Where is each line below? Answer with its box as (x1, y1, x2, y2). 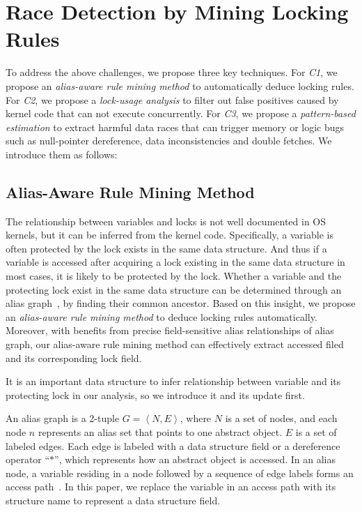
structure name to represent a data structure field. (6, 492, 221, 507)
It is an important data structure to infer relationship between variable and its (6, 374, 341, 389)
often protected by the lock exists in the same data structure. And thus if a (6, 241, 327, 255)
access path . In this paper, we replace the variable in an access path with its (6, 479, 336, 494)
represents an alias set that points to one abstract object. (38, 424, 283, 439)
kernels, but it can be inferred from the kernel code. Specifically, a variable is (6, 227, 333, 242)
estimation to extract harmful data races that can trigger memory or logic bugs (6, 119, 345, 134)
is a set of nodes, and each (225, 411, 338, 426)
